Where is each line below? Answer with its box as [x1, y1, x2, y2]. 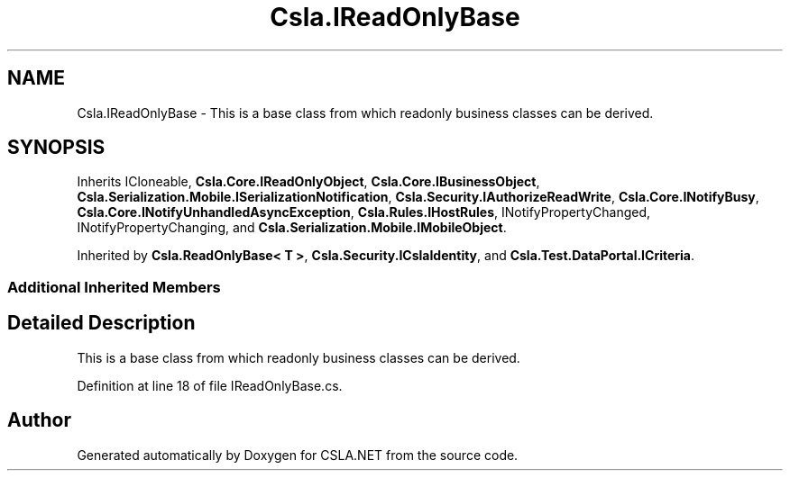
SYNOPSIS [7, 136, 106, 159]
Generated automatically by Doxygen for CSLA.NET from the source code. [77, 446, 519, 463]
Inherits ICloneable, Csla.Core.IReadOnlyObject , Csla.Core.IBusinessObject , [77, 174, 540, 190]
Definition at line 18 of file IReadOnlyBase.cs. [77, 377, 343, 393]
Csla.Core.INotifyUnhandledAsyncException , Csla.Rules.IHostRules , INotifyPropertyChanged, [77, 204, 651, 221]
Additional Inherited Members [7, 277, 221, 296]
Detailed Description [7, 311, 196, 335]
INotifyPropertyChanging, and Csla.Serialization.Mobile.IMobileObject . [77, 220, 507, 236]
